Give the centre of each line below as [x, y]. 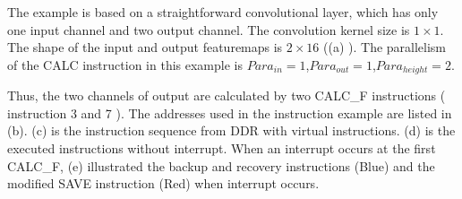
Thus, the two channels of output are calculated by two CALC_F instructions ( [227, 95]
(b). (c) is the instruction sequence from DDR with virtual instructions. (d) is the [231, 130]
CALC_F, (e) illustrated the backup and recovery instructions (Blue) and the [221, 165]
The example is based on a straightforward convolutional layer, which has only [223, 12]
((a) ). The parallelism [385, 47]
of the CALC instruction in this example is [125, 64]
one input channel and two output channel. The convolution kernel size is [209, 29]
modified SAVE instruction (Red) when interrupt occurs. [163, 183]
